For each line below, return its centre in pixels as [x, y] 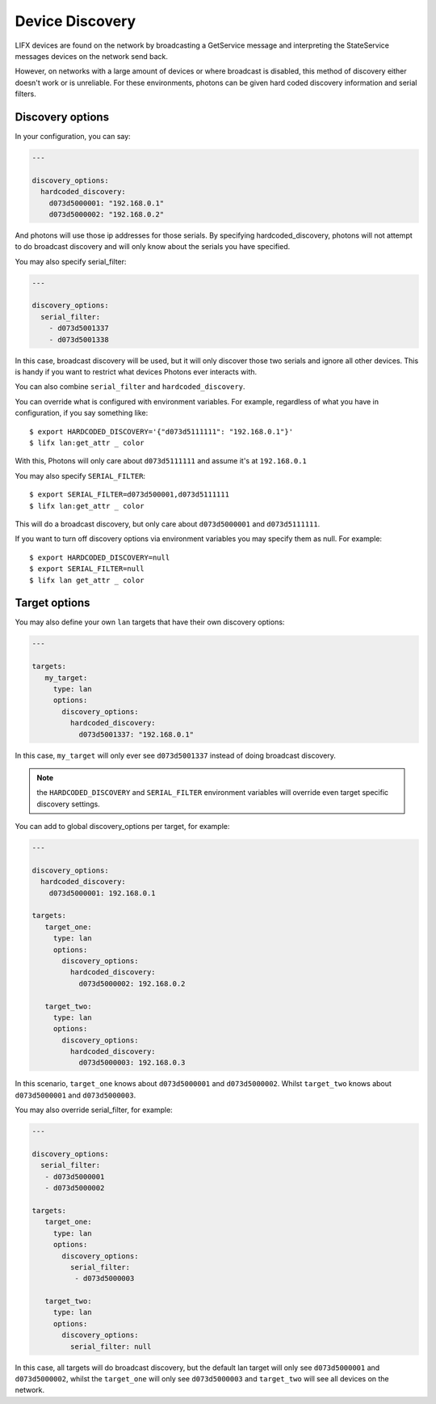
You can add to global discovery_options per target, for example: [122, 827]
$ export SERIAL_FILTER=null [87, 569]
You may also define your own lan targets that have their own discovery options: [150, 622]
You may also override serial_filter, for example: [94, 1110]
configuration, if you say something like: [82, 413]
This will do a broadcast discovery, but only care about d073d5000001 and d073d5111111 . [168, 524]
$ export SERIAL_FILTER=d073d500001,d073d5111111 [130, 495]
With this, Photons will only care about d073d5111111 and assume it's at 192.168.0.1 [161, 461]
